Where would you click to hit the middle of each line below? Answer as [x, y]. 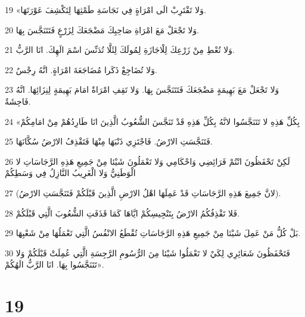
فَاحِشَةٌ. [18, 101]
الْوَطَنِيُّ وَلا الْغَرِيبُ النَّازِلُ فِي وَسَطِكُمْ [70, 173]
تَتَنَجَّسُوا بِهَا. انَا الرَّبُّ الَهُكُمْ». [55, 264]
